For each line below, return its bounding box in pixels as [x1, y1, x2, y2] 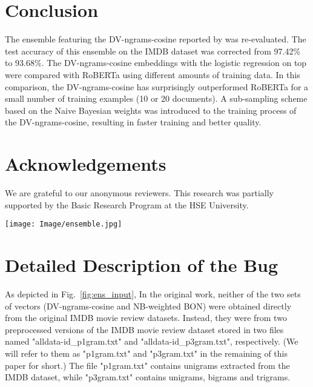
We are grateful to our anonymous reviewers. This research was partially [5, 187, 274, 199]
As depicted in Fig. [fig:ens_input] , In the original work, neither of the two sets [5, 287, 301, 300]
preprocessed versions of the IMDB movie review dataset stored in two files [5, 323, 284, 336]
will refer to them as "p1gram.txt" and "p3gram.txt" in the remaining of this [5, 346, 288, 359]
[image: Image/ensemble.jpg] [5, 220, 122, 229]
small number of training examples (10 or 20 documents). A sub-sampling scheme [5, 92, 308, 105]
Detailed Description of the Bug [5, 253, 278, 277]
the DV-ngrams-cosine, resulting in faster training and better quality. [5, 116, 262, 128]
